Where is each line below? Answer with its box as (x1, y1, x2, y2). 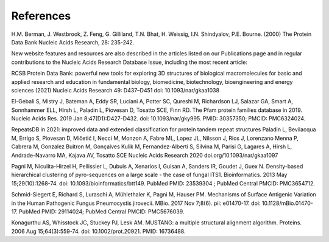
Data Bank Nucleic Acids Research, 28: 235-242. (11, 38, 135, 46)
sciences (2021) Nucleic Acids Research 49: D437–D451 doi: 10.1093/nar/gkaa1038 (11, 86, 219, 94)
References (11, 9, 71, 22)
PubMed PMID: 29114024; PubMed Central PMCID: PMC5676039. (18, 207, 185, 215)
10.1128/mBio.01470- (261, 199, 313, 207)
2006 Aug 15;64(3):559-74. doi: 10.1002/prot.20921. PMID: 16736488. (11, 227, 186, 235)
